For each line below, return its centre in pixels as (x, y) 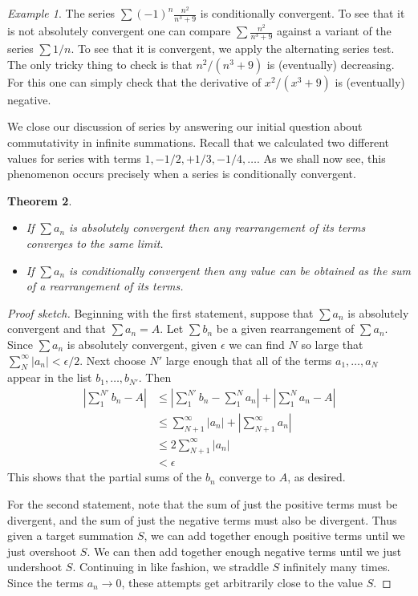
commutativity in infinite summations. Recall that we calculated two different (198, 142)
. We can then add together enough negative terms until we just (244, 551)
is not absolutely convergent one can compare (119, 31)
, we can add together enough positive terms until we (274, 535)
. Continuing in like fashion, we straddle (170, 567)
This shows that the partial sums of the (105, 477)
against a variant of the (334, 31)
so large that (332, 344)
